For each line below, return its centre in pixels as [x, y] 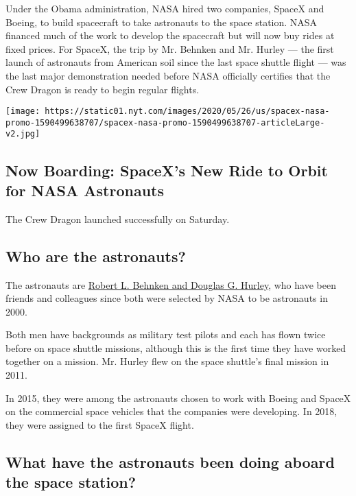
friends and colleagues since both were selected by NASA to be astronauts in [167, 298]
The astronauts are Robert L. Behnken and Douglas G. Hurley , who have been [171, 284]
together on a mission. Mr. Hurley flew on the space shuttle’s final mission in [167, 361]
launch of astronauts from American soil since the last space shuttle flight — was [176, 62]
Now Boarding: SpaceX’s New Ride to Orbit [167, 170]
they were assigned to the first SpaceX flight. [100, 424]
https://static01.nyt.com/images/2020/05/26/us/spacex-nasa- [187, 111]
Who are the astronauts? [96, 256]
